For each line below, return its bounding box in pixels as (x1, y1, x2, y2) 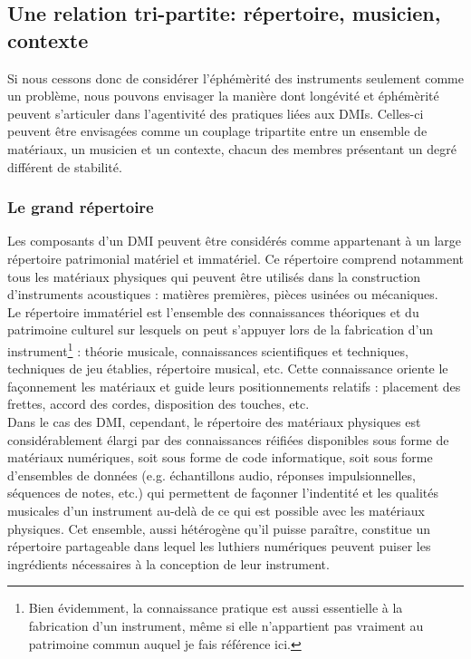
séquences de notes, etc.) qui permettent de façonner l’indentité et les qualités (7, 483, 439, 502)
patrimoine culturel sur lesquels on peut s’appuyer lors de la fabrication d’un (7, 320, 434, 339)
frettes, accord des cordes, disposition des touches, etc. (7, 394, 310, 413)
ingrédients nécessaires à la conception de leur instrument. (7, 554, 330, 573)
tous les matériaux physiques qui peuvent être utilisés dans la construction (7, 267, 421, 286)
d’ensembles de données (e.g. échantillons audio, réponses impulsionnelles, (7, 465, 416, 484)
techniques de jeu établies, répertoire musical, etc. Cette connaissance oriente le (7, 359, 448, 378)
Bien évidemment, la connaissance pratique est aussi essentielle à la (28, 598, 403, 617)
